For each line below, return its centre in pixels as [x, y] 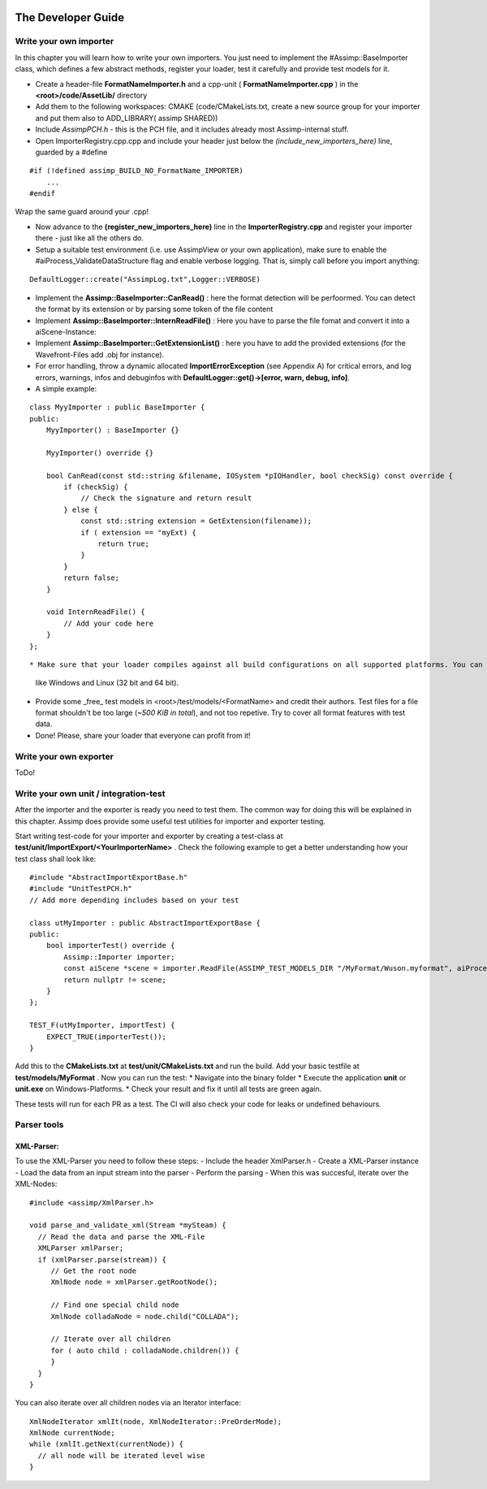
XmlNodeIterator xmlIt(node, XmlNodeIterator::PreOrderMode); [156, 1421]
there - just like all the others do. [89, 238]
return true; [124, 544]
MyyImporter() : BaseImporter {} [113, 430]
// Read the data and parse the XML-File [121, 1236]
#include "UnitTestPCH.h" [81, 889]
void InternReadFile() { [95, 612]
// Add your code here [109, 623]
